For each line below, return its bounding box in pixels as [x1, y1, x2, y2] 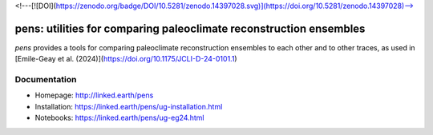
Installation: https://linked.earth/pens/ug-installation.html [34, 101, 223, 111]
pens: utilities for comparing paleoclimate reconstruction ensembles [14, 22, 366, 35]
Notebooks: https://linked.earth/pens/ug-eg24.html [34, 113, 204, 123]
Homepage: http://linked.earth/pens [34, 90, 154, 100]
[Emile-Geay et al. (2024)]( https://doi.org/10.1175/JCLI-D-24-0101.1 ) [14, 54, 237, 64]
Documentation [14, 74, 77, 85]
